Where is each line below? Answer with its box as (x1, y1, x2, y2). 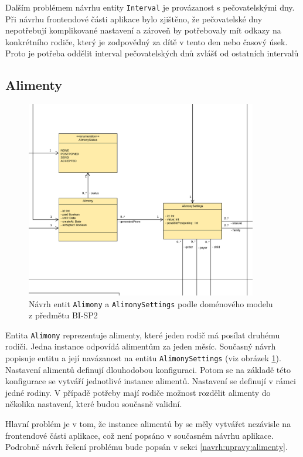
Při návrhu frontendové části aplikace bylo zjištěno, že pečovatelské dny (5, 12, 263, 25)
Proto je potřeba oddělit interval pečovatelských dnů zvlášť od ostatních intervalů (5, 47, 299, 59)
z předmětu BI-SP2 (29, 309, 98, 321)
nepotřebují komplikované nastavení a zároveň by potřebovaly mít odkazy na (5, 24, 281, 36)
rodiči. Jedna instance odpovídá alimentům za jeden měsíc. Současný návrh (5, 340, 276, 352)
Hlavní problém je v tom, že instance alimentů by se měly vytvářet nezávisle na (5, 418, 291, 430)
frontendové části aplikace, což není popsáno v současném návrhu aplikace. (5, 429, 274, 441)
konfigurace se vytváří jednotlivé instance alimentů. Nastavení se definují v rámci (5, 375, 296, 387)
